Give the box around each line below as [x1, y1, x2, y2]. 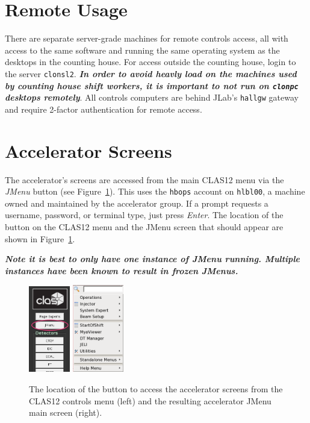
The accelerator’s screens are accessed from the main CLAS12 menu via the [5, 173, 284, 186]
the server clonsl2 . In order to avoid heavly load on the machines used [5, 67, 297, 80]
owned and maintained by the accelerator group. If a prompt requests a [5, 196, 268, 209]
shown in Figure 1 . [5, 232, 75, 245]
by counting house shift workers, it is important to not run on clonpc [5, 79, 299, 92]
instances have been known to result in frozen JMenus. [5, 264, 238, 277]
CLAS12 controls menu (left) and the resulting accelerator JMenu [29, 394, 271, 407]
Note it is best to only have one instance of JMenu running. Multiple [5, 252, 300, 265]
